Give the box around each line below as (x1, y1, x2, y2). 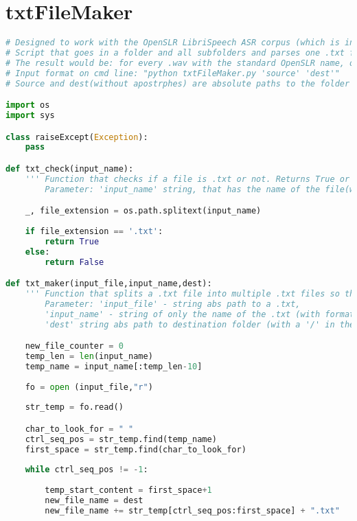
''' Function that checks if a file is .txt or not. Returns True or (25, 174, 350, 184)
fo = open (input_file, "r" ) (25, 382, 153, 392)
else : (25, 246, 50, 257)
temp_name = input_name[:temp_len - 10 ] (25, 361, 203, 371)
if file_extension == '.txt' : (25, 227, 163, 236)
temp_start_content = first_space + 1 (45, 485, 212, 496)
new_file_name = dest (45, 496, 143, 506)
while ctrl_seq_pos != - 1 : (25, 465, 148, 475)
